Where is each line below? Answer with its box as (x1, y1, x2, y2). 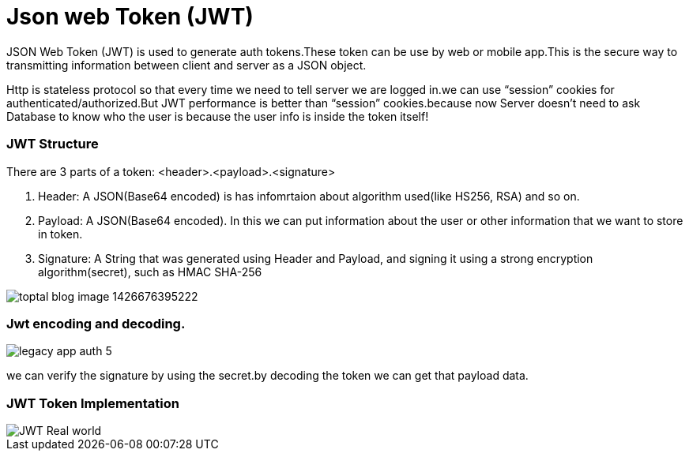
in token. (38, 227, 83, 241)
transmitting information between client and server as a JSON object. (6, 58, 367, 72)
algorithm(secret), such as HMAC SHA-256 (38, 264, 262, 279)
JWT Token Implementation (6, 395, 180, 411)
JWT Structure (6, 136, 99, 152)
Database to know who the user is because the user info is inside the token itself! (6, 109, 429, 123)
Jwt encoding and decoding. (6, 315, 186, 332)
